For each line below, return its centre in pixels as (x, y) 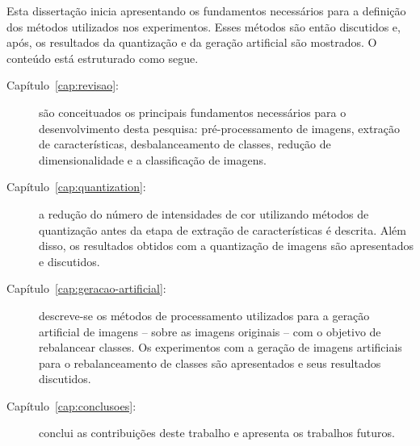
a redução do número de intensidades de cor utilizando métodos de (204, 213)
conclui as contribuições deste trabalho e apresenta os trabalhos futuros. (217, 433)
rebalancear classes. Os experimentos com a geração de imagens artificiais (220, 347)
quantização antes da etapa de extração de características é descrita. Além (223, 229)
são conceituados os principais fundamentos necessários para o (193, 112)
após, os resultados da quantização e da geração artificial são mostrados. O (192, 42)
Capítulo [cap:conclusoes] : (71, 405)
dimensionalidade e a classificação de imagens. (153, 159)
